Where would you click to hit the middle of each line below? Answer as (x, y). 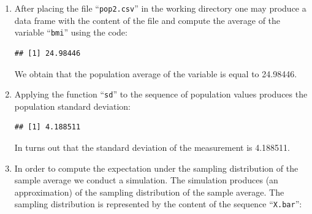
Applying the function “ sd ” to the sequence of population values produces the (161, 94)
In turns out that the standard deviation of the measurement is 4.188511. (152, 147)
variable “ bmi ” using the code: (71, 32)
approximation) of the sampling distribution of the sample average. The (149, 192)
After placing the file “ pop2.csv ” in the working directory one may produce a (160, 8)
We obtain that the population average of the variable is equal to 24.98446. (156, 73)
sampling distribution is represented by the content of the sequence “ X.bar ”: (158, 204)
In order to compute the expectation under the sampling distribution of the (156, 168)
